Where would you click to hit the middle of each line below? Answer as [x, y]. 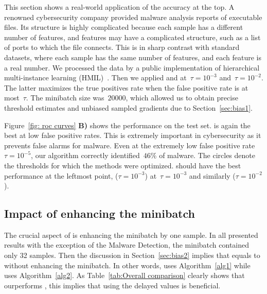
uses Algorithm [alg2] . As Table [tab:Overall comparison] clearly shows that [124, 275]
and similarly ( [212, 175]
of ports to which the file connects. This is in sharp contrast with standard [122, 47]
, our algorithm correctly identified [85, 155]
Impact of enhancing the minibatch [100, 213]
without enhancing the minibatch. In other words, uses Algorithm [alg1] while [127, 265]
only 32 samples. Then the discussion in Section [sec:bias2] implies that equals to [132, 255]
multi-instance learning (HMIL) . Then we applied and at [95, 77]
